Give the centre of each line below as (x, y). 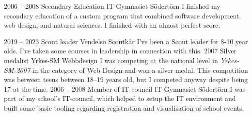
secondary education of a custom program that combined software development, (123, 15)
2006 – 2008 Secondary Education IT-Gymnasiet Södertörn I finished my (112, 6)
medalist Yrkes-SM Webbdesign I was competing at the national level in (111, 60)
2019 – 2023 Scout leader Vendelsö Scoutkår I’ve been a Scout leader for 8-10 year (126, 41)
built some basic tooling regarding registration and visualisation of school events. (124, 108)
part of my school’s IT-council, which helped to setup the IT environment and (120, 98)
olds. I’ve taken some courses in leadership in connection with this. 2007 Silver (120, 51)
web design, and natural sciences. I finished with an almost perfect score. (112, 25)
